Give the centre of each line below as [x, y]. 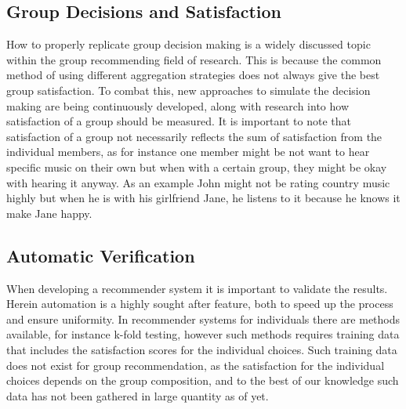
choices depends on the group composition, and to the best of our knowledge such [203, 380]
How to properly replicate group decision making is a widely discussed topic [188, 44]
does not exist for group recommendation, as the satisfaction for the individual [196, 365]
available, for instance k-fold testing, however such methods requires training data [203, 334]
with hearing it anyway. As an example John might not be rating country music [198, 182]
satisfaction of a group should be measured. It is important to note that [179, 121]
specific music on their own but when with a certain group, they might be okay [197, 166]
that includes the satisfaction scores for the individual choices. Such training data [202, 349]
